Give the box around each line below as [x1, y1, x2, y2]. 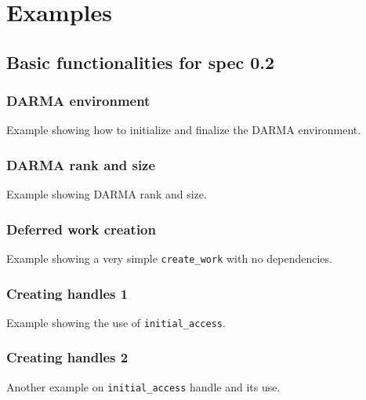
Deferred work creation [6, 219, 156, 238]
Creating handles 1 [6, 283, 129, 303]
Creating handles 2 [6, 347, 129, 367]
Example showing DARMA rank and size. [6, 186, 207, 202]
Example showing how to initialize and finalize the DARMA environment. [6, 122, 361, 138]
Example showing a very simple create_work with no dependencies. [6, 250, 332, 266]
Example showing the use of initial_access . [6, 314, 226, 330]
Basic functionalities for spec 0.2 [6, 49, 275, 74]
